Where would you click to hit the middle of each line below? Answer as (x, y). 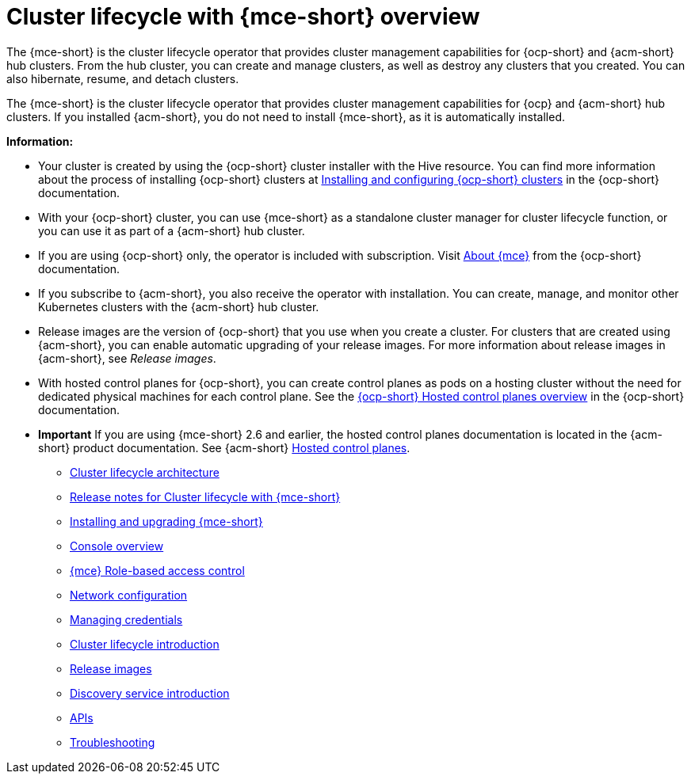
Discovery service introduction (150, 693)
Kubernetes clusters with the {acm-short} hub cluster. (179, 306)
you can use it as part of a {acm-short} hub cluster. (172, 230)
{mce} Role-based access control (157, 570)
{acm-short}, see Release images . (127, 358)
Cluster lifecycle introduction (145, 644)
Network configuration (129, 595)
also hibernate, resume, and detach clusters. (123, 78)
